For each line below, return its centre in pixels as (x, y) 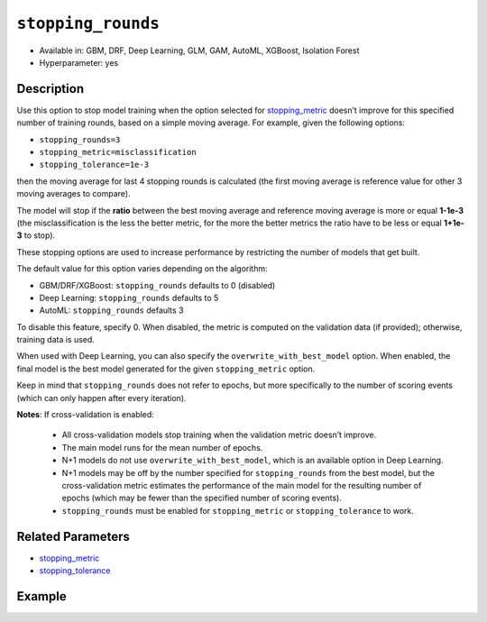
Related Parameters (74, 536)
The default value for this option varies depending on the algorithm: (142, 269)
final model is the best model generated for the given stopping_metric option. (166, 369)
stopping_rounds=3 (80, 139)
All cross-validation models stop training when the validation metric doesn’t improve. (219, 435)
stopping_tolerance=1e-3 (94, 165)
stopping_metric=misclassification (118, 152)
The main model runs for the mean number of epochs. (162, 447)
